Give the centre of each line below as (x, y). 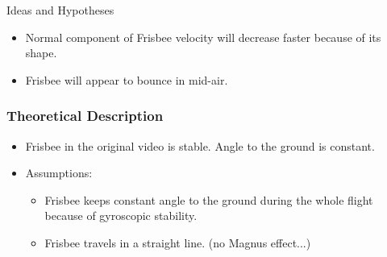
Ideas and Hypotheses (60, 10)
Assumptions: (59, 173)
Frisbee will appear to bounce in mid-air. (127, 79)
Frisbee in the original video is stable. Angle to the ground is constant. (200, 145)
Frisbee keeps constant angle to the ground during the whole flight (209, 199)
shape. (41, 53)
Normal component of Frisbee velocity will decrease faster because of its (203, 37)
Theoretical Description (85, 116)
